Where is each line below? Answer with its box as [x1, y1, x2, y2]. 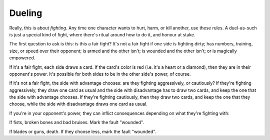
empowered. [9, 55, 35, 61]
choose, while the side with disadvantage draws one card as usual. [9, 101, 147, 107]
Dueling [9, 7, 42, 18]
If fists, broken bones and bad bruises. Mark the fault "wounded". [9, 120, 144, 126]
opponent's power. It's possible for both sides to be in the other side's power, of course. [9, 71, 191, 77]
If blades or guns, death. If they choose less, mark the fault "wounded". [9, 129, 156, 135]
